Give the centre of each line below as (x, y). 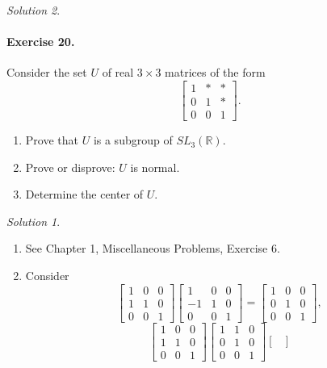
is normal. (155, 167)
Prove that (52, 140)
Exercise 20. (41, 42)
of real (118, 72)
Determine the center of (84, 194)
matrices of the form (215, 72)
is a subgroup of (133, 140)
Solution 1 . (34, 221)
